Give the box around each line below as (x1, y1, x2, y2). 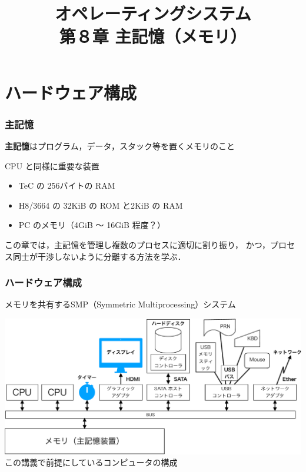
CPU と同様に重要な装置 (5, 159, 99, 172)
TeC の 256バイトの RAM (18, 179, 115, 192)
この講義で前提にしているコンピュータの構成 (5, 456, 178, 468)
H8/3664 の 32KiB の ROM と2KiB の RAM (18, 199, 183, 211)
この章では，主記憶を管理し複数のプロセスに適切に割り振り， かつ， (5, 238, 270, 250)
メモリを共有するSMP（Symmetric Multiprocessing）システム (5, 298, 236, 310)
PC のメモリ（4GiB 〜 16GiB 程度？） (18, 219, 165, 231)
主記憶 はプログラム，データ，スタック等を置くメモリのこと (5, 139, 235, 152)
